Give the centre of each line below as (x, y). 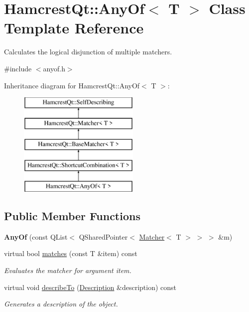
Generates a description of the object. (61, 304)
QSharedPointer (103, 236)
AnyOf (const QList (36, 236)
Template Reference (74, 28)
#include (18, 68)
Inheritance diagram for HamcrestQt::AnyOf (72, 85)
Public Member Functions (72, 216)
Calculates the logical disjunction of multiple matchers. (88, 52)
